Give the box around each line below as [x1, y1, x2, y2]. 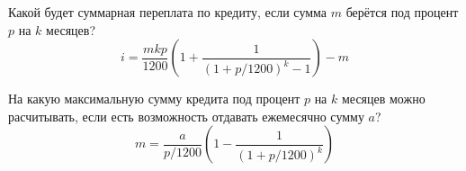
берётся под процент [345, 3, 459, 21]
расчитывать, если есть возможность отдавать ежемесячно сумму [8, 106, 364, 125]
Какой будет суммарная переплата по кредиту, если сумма [8, 3, 327, 21]
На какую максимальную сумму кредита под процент [8, 89, 300, 108]
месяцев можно [341, 89, 426, 108]
